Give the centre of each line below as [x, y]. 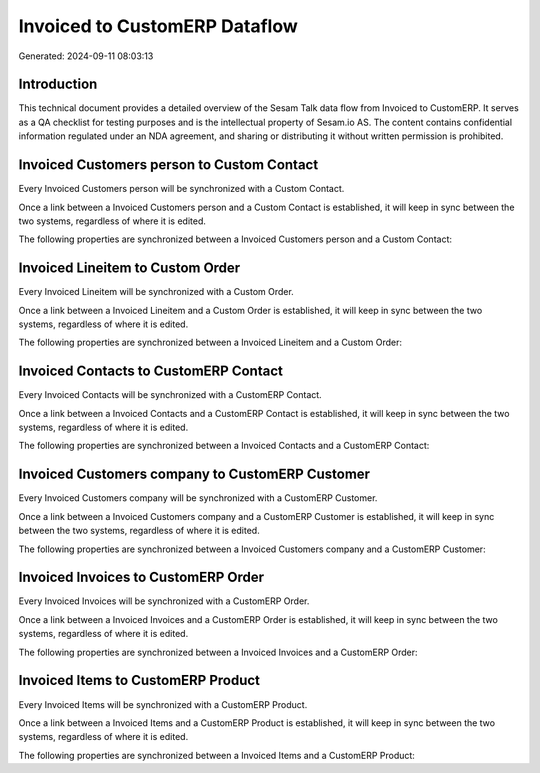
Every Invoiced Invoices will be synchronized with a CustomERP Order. [164, 601]
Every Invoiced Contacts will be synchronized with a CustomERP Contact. [170, 395]
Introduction [58, 84]
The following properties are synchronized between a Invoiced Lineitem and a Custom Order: [210, 342]
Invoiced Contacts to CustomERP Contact [151, 371]
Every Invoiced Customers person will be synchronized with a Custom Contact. [181, 189]
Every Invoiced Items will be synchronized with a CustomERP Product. [163, 704]
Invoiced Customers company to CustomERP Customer [194, 474]
